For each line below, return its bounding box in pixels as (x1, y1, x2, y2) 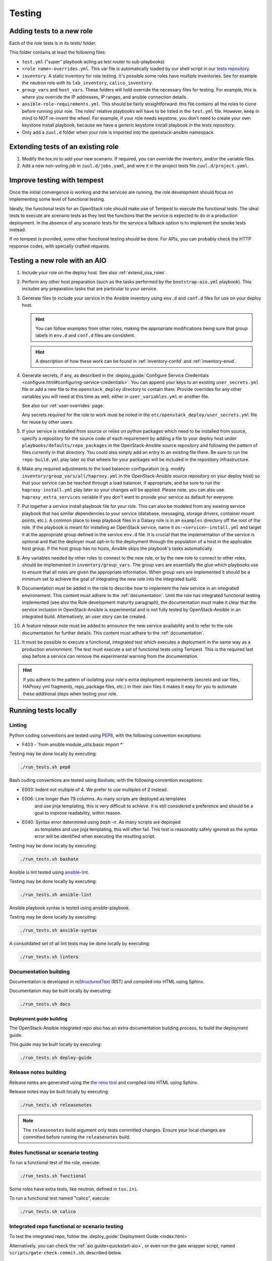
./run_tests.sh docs (20, 1001, 71, 1007)
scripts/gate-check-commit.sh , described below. (9, 1249, 122, 1255)
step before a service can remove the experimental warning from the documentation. (22, 653, 198, 659)
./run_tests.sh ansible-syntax (20, 928, 98, 933)
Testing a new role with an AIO (9, 256, 107, 265)
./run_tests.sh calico (20, 1209, 76, 1215)
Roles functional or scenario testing (9, 1149, 99, 1156)
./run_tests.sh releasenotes (20, 1102, 92, 1108)
